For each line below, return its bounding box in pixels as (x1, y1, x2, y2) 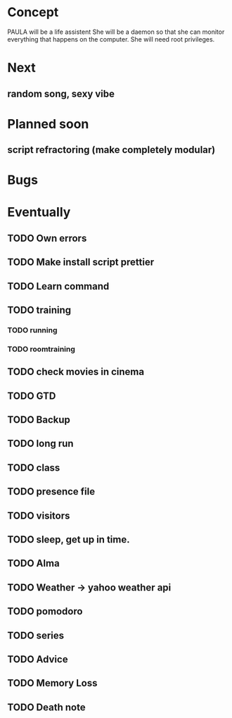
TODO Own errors (7, 232, 87, 244)
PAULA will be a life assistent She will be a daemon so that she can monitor (7, 27, 225, 36)
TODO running (7, 325, 58, 335)
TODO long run (7, 438, 74, 450)
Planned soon (7, 116, 89, 132)
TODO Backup (7, 414, 70, 426)
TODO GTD (7, 390, 56, 402)
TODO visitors (7, 509, 70, 521)
